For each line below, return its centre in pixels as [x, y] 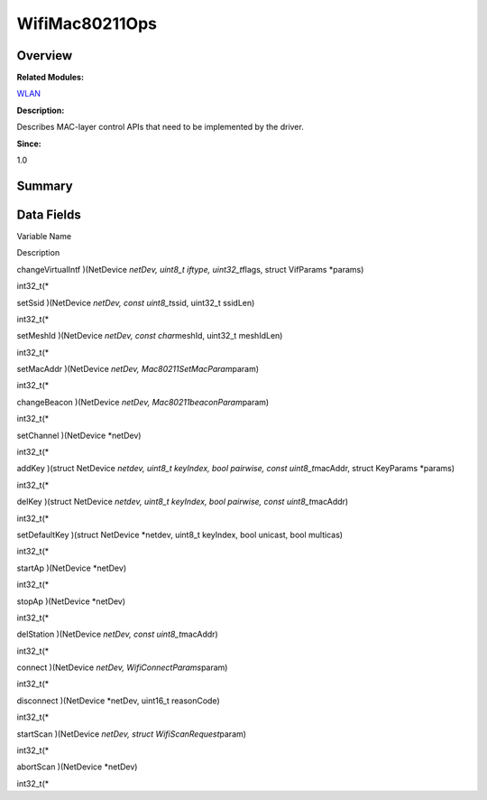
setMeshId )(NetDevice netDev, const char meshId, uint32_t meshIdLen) [150, 336]
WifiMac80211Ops [87, 23]
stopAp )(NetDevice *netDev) [71, 601]
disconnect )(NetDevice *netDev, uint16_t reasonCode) [118, 701]
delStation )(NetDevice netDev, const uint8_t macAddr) [117, 634]
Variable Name [44, 236]
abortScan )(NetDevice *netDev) [77, 767]
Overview [45, 56]
